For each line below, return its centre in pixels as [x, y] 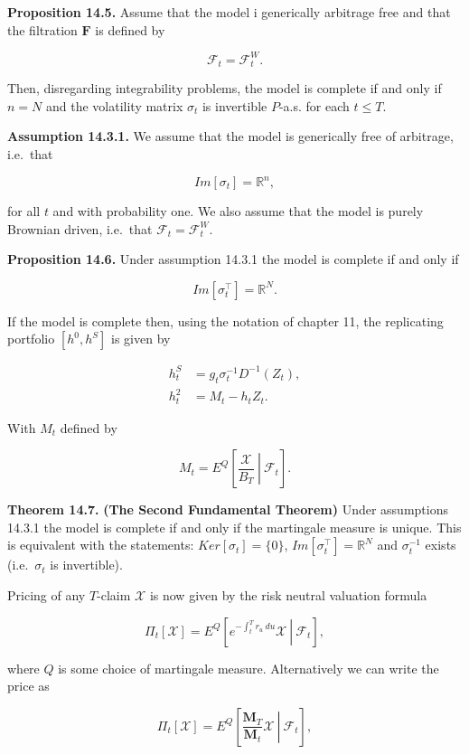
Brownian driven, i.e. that [80, 228]
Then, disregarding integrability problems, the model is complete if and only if [225, 88]
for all [24, 211]
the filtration [42, 29]
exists [441, 545]
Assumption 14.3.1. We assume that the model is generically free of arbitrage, [230, 136]
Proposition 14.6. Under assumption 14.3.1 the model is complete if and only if [233, 259]
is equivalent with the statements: [101, 545]
